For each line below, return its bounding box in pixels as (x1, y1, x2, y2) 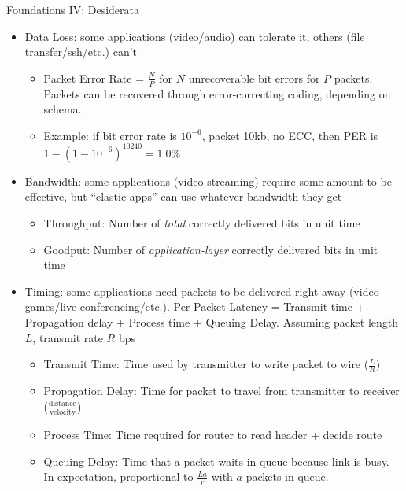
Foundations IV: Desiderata (6, 2, 139, 17)
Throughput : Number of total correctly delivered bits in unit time (43, 215, 360, 231)
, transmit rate (32, 329, 103, 345)
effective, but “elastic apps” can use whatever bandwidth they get (24, 188, 342, 205)
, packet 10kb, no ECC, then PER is (201, 127, 378, 143)
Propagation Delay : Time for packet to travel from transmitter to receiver (43, 382, 400, 399)
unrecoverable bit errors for (188, 69, 320, 86)
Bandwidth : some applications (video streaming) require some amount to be (24, 172, 392, 189)
